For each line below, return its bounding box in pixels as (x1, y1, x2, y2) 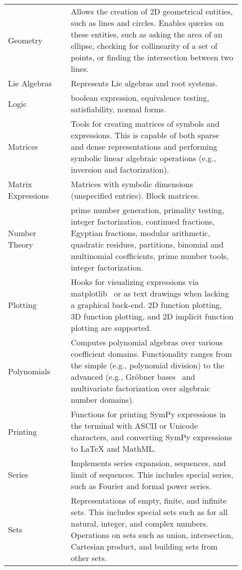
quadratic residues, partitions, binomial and (70, 239, 224, 250)
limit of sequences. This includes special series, (70, 469, 234, 480)
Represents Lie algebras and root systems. (70, 77, 218, 89)
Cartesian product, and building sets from (70, 541, 218, 552)
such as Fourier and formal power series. (70, 480, 212, 492)
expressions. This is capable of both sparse (70, 129, 220, 141)
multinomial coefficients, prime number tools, (70, 250, 229, 262)
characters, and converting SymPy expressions (70, 431, 232, 443)
